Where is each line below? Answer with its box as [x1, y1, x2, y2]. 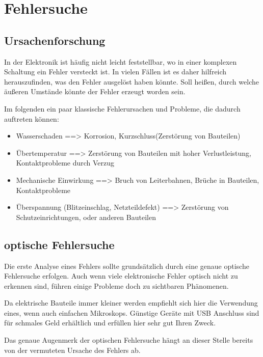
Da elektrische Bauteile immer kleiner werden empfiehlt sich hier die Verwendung [4, 297, 258, 308]
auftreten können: [4, 113, 59, 124]
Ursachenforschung [4, 32, 106, 48]
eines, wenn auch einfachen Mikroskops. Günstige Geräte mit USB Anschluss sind [4, 307, 259, 318]
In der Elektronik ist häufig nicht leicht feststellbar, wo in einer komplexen [4, 56, 237, 67]
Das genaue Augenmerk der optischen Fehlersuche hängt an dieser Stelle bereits [4, 335, 253, 345]
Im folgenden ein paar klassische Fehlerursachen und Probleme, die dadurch [4, 103, 241, 114]
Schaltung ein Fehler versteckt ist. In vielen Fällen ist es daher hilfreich [4, 66, 227, 77]
